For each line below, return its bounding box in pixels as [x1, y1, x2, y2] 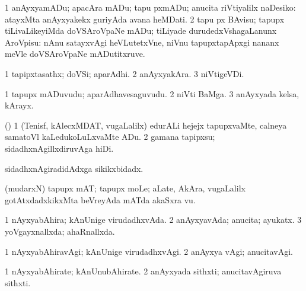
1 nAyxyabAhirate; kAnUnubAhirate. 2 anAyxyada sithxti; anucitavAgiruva [5, 265, 282, 277]
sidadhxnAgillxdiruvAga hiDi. [5, 142, 114, 154]
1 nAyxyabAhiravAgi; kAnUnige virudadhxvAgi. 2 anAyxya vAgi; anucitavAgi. [5, 245, 293, 257]
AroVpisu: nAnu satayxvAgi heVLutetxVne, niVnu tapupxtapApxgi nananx [5, 36, 279, 48]
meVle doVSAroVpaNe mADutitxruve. [5, 47, 145, 60]
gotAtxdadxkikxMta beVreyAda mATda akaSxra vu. [5, 193, 196, 206]
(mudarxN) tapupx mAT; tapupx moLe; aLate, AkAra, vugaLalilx [5, 182, 246, 194]
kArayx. [5, 99, 34, 111]
